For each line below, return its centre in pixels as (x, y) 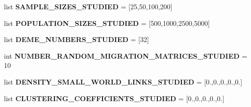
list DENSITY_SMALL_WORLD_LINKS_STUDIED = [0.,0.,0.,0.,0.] (123, 81)
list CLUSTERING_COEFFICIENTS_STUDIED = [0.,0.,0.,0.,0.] (114, 98)
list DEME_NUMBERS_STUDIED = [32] (76, 39)
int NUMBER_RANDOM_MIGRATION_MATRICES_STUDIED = (126, 55)
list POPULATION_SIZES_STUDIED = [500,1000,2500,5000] (107, 23)
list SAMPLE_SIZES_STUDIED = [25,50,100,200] (88, 6)
